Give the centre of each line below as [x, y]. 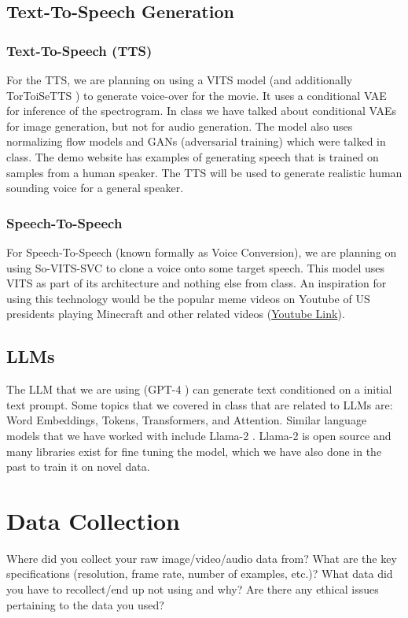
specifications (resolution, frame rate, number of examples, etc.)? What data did [200, 574]
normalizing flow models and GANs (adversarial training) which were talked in [196, 141]
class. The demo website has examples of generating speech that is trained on [193, 156]
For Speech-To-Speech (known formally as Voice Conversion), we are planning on [202, 252]
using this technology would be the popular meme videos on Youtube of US [188, 298]
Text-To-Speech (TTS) [79, 50]
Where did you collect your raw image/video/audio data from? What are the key [202, 558]
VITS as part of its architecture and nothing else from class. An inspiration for [197, 283]
